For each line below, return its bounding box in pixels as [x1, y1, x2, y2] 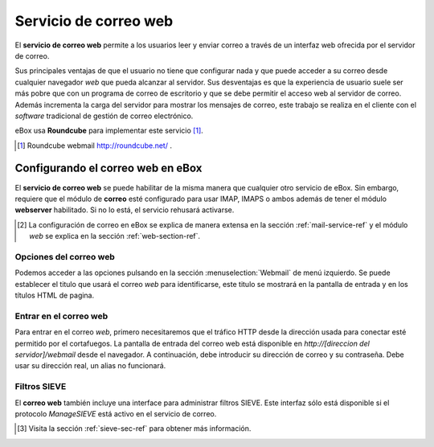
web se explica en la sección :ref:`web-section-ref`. [29, 232, 201, 241]
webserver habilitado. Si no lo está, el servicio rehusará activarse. [14, 205, 235, 215]
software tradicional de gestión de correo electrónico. [14, 111, 194, 121]
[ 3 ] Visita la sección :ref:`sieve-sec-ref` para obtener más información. [17, 424, 252, 433]
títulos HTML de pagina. [14, 290, 95, 301]
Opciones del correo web [14, 251, 116, 262]
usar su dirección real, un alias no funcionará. [14, 361, 166, 371]
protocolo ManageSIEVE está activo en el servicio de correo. [14, 408, 217, 418]
